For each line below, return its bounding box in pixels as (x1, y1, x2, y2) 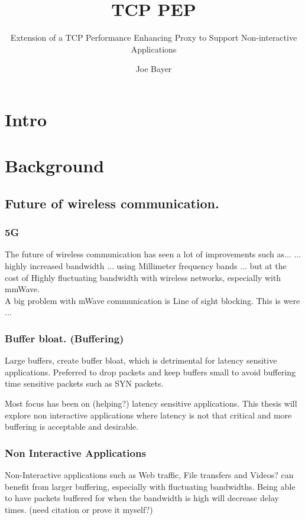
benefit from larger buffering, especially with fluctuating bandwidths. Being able (5, 480, 296, 492)
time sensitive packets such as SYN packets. (5, 377, 164, 390)
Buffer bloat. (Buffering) (5, 331, 124, 345)
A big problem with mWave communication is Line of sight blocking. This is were (5, 294, 300, 306)
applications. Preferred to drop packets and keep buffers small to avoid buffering (5, 365, 296, 378)
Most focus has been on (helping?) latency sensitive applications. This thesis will (5, 397, 297, 410)
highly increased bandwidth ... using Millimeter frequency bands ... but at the (5, 260, 287, 272)
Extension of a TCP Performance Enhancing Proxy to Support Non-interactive (10, 31, 297, 44)
